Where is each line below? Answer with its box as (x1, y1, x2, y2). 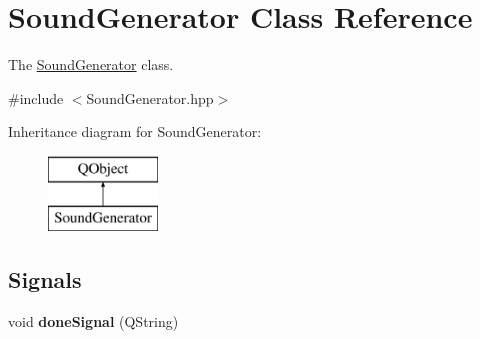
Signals (8, 264, 82, 295)
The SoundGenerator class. (8, 54, 174, 75)
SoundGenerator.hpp (86, 87, 214, 108)
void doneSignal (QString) (8, 311, 179, 332)
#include (8, 87, 64, 108)
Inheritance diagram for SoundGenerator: (8, 121, 262, 142)
